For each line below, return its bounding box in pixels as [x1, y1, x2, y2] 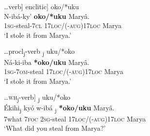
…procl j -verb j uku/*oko [4, 46, 75, 58]
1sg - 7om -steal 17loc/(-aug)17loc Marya [4, 66, 124, 76]
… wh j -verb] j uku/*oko [4, 92, 70, 104]
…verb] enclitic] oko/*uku [4, 1, 79, 11]
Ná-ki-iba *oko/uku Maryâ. [4, 57, 89, 67]
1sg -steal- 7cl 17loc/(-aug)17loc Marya [4, 20, 122, 30]
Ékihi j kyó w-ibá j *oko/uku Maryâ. [4, 103, 115, 114]
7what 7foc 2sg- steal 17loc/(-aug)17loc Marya [4, 113, 146, 123]
